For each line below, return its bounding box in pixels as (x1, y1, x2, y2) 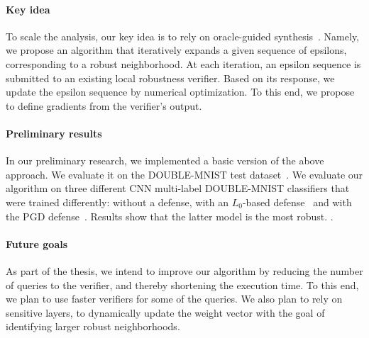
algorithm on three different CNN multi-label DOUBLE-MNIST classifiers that (6, 181, 350, 196)
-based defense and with (242, 194, 352, 209)
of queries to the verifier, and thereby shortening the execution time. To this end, (6, 277, 359, 292)
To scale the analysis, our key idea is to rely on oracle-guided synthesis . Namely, (6, 28, 360, 43)
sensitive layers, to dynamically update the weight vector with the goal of (6, 305, 325, 320)
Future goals (6, 236, 68, 251)
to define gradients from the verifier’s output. (6, 98, 202, 113)
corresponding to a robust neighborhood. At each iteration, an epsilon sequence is (6, 56, 361, 71)
